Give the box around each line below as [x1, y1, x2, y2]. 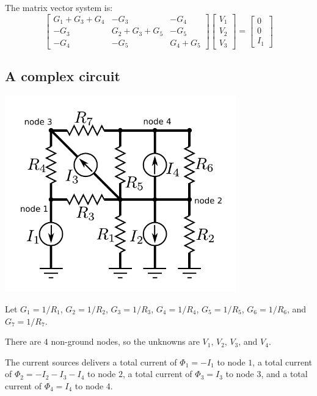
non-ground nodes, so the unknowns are [51, 335, 200, 348]
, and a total [261, 367, 308, 380]
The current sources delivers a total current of [5, 355, 177, 368]
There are [5, 335, 42, 348]
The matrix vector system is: [5, 1, 113, 13]
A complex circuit [5, 67, 120, 85]
